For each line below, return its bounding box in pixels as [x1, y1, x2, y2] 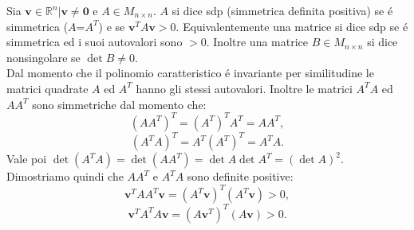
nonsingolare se [6, 49, 81, 65]
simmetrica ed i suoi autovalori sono [6, 33, 183, 50]
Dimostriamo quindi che [6, 168, 124, 185]
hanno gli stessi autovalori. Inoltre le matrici [136, 80, 353, 96]
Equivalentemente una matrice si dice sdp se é [183, 18, 408, 34]
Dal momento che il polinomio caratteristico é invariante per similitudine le [6, 64, 374, 81]
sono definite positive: [187, 168, 294, 185]
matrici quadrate [6, 80, 89, 96]
